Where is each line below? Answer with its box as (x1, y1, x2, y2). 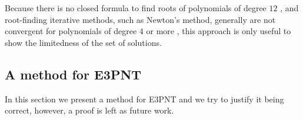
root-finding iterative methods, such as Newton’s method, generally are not (5, 13, 276, 25)
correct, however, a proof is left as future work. (5, 104, 174, 116)
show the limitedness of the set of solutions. (5, 36, 162, 48)
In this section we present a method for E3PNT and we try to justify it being (5, 92, 284, 105)
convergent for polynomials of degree (5, 25, 137, 37)
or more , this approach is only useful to (146, 25, 291, 37)
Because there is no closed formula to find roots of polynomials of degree (5, 2, 267, 14)
